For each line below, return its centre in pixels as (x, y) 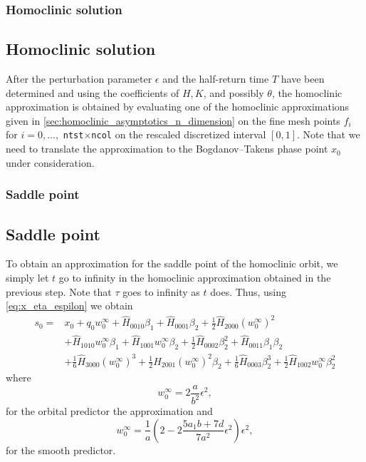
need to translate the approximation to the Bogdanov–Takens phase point (167, 149)
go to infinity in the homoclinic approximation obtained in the (195, 277)
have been (303, 79)
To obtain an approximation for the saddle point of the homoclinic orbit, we (172, 263)
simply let (27, 277)
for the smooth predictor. (61, 450)
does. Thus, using (249, 291)
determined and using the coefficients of (93, 92)
